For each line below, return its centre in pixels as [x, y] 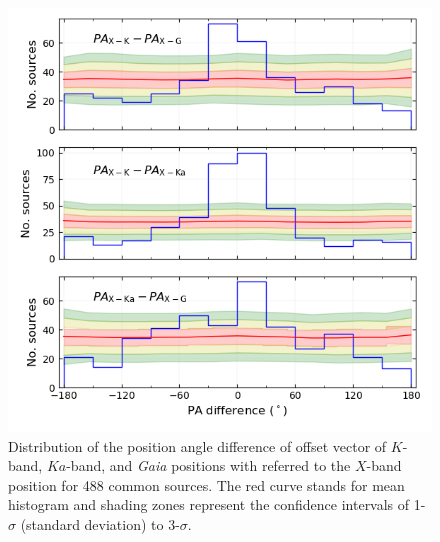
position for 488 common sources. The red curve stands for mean [206, 484]
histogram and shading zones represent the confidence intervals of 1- [217, 504]
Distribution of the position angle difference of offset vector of [197, 445]
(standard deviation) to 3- [100, 523]
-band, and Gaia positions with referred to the [208, 465]
